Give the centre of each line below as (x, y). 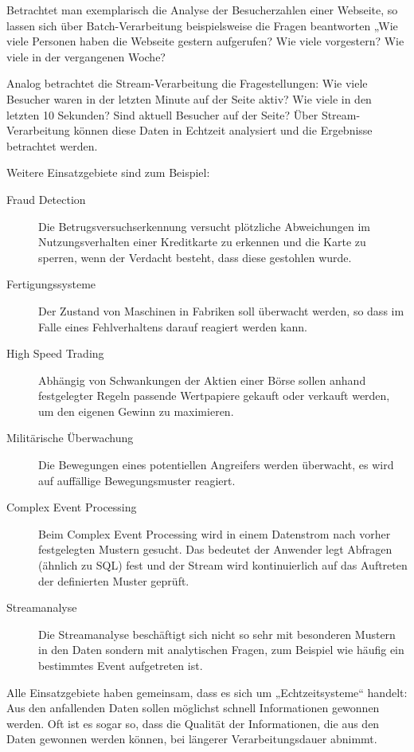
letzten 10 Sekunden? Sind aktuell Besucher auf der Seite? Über (162, 114)
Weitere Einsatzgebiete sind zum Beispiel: (108, 172)
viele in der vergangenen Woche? (86, 56)
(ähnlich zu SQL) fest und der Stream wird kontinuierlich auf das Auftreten (223, 565)
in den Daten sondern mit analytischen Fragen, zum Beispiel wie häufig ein (221, 650)
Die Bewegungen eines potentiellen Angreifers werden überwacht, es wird (216, 465)
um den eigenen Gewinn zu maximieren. (136, 411)
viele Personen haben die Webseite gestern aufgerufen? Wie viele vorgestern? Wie (205, 41)
